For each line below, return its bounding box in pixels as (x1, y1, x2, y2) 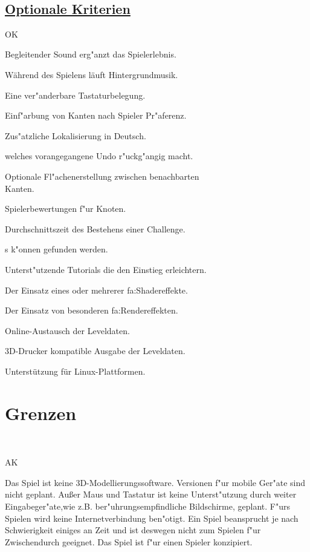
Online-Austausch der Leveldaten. (5, 324, 130, 337)
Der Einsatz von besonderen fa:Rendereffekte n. (5, 304, 178, 317)
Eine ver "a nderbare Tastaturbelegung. (5, 88, 146, 101)
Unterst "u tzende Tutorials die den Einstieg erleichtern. (5, 263, 207, 275)
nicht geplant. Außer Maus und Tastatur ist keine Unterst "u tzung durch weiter (5, 488, 297, 501)
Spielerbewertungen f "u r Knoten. (5, 202, 126, 215)
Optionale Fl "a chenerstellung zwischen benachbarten (5, 169, 199, 182)
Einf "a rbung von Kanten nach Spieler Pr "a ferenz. (5, 109, 187, 122)
